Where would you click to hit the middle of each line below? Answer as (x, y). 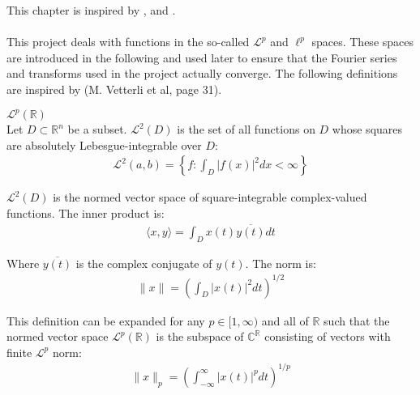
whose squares (367, 129)
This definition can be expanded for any (106, 320)
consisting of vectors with (328, 336)
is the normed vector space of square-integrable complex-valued (210, 197)
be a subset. (97, 129)
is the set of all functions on (246, 129)
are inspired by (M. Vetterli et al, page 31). (114, 89)
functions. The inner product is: (86, 212)
